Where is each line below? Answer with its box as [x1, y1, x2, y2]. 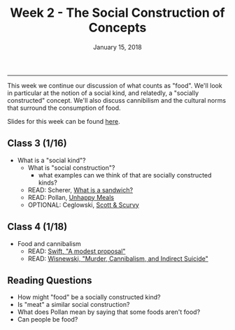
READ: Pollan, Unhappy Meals [27, 193, 114, 201]
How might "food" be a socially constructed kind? [17, 293, 161, 301]
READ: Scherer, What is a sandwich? [27, 185, 134, 194]
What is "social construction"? [27, 163, 115, 172]
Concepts [88, 20, 147, 36]
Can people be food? [17, 315, 78, 324]
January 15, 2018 [93, 43, 142, 51]
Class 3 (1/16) [7, 138, 68, 150]
